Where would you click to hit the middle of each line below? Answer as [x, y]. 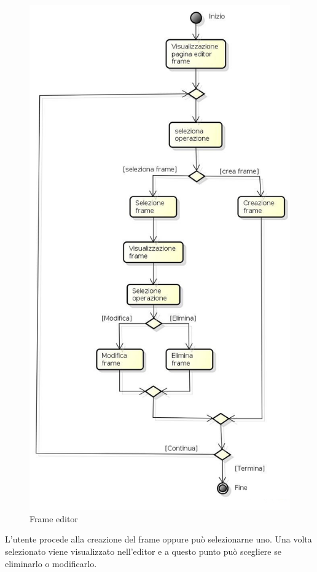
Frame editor [54, 518]
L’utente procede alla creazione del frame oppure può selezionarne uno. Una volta [158, 539]
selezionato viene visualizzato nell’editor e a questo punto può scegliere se [143, 551]
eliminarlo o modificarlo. [51, 563]
